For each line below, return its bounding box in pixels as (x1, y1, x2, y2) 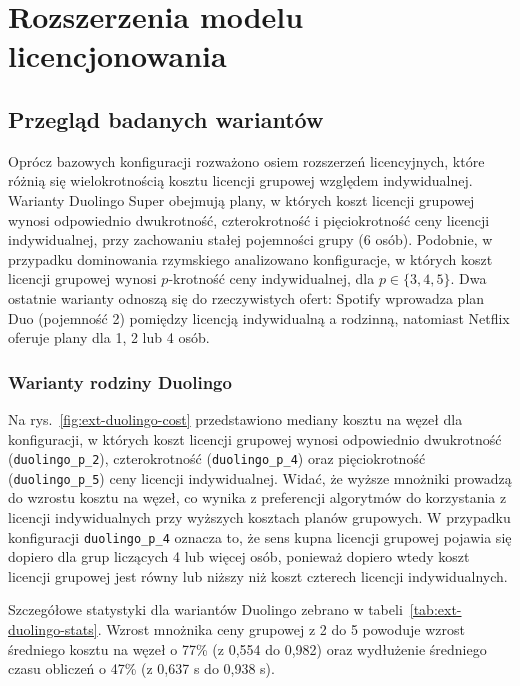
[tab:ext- (409, 599, 462, 620)
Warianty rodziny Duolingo (8, 369, 232, 394)
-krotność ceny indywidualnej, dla (168, 268, 375, 289)
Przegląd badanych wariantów (8, 103, 324, 134)
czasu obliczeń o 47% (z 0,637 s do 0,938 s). (8, 658, 275, 679)
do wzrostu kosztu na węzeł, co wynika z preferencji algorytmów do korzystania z (8, 487, 507, 508)
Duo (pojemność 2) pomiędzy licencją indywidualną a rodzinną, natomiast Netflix (8, 307, 510, 328)
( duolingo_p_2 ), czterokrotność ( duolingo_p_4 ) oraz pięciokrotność (8, 448, 426, 469)
